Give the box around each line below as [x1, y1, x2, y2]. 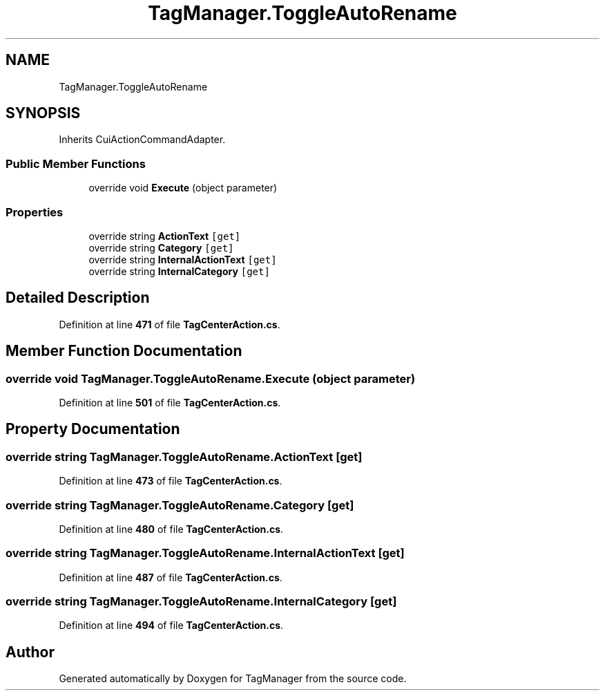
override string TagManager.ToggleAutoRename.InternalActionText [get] [6, 546, 405, 561]
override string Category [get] [88, 241, 234, 254]
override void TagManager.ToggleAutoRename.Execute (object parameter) [6, 371, 416, 386]
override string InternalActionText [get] [88, 253, 277, 265]
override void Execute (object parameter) [88, 182, 278, 194]
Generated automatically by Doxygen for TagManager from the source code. [59, 673, 407, 685]
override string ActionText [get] [88, 229, 241, 242]
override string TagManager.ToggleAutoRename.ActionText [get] [6, 449, 363, 464]
